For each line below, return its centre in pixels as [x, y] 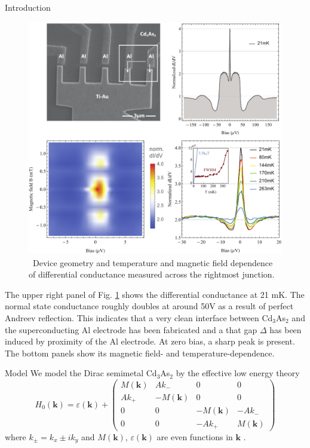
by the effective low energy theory [238, 373]
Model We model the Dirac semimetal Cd [81, 373]
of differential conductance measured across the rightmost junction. [152, 274]
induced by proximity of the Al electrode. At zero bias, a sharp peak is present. [150, 341]
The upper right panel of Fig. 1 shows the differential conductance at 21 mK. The [155, 294]
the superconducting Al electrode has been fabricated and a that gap [131, 329]
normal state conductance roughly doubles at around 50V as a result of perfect [149, 306]
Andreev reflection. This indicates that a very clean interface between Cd [139, 317]
